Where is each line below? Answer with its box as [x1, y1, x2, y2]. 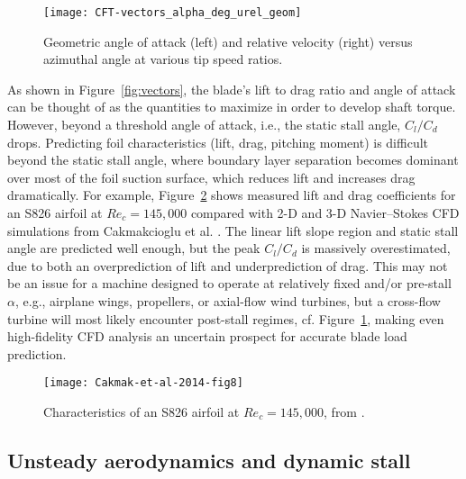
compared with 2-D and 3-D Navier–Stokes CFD [190, 203, 460, 221]
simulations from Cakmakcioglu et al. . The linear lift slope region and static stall [7, 221, 459, 239]
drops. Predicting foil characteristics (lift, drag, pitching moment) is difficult [7, 132, 429, 151]
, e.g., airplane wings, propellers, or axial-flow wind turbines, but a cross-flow [14, 291, 441, 310]
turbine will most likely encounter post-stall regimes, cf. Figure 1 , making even [7, 309, 444, 328]
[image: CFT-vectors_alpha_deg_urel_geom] [43, 6, 302, 19]
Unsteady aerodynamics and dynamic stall [7, 446, 411, 474]
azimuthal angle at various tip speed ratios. [43, 50, 283, 68]
